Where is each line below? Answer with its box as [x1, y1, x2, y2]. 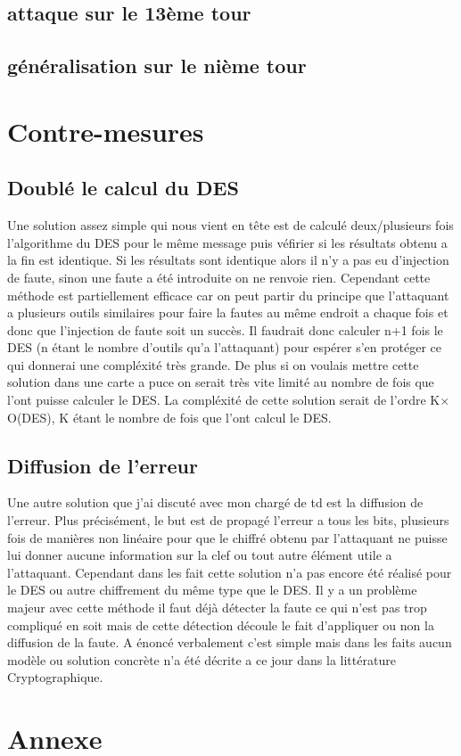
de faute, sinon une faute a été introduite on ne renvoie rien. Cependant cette [7, 267, 431, 286]
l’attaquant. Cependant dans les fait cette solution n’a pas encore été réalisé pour [7, 563, 452, 581]
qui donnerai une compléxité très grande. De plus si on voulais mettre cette [7, 355, 419, 374]
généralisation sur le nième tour [7, 52, 307, 79]
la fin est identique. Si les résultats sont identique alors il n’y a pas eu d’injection [7, 251, 449, 269]
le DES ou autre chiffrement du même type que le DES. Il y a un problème [7, 580, 417, 599]
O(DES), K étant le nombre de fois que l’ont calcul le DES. [7, 407, 332, 426]
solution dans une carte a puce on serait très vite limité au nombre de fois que [7, 373, 434, 391]
